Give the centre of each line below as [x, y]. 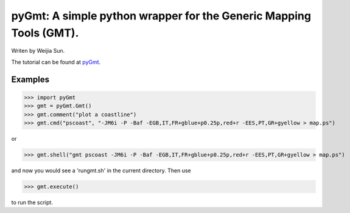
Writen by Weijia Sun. [38, 51]
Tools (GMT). [45, 33]
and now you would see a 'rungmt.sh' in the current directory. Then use [101, 171]
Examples [30, 79]
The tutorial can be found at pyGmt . [56, 62]
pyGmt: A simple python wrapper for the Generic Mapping [161, 16]
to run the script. [32, 202]
